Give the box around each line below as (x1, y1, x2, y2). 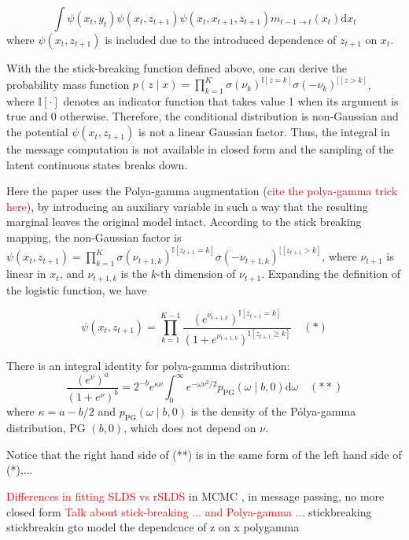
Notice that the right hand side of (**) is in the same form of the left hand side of (6, 446, 402, 462)
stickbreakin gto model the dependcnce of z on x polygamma (6, 519, 300, 535)
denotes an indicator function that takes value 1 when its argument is (63, 92, 399, 109)
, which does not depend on (123, 420, 256, 436)
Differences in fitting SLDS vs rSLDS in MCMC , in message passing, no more (6, 487, 385, 504)
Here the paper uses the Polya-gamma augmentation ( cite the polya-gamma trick (6, 183, 398, 199)
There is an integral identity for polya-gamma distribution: (6, 357, 290, 373)
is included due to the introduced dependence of (105, 31, 337, 47)
